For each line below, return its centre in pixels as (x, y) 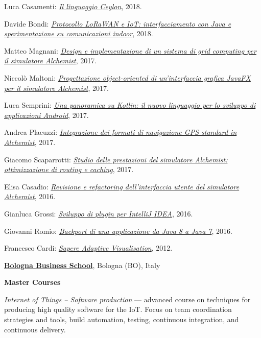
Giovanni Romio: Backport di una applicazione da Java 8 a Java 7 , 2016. (118, 231)
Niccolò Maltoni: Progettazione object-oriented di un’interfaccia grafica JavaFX (127, 77)
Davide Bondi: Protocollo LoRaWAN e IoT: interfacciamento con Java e (118, 23)
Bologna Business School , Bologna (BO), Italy (82, 265)
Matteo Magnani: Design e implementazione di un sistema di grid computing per (130, 50)
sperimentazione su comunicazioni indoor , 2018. (79, 33)
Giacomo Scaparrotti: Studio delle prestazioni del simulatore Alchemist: (116, 159)
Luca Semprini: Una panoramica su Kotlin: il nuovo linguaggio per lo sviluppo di (130, 105)
